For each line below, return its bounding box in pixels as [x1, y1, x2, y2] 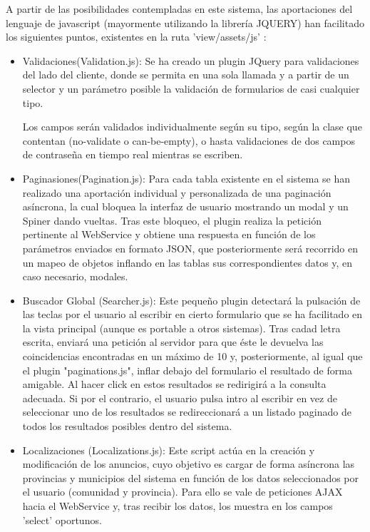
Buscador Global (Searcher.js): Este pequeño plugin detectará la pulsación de [22, 292, 361, 307]
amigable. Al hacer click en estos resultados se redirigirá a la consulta [22, 377, 327, 392]
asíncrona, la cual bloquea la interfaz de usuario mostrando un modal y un [22, 199, 349, 214]
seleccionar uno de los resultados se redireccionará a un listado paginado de [22, 404, 351, 419]
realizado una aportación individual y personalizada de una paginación [22, 185, 332, 200]
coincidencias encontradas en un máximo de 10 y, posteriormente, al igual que [22, 349, 363, 364]
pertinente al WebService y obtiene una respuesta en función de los [22, 227, 316, 242]
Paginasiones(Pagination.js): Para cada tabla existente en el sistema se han [22, 170, 351, 185]
